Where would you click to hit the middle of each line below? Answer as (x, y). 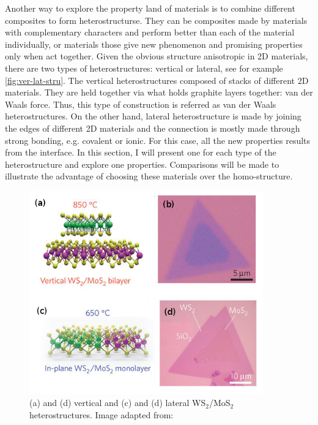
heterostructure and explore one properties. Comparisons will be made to (142, 164)
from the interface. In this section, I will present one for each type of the (141, 152)
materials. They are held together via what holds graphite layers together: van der (159, 92)
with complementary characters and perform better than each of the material (150, 32)
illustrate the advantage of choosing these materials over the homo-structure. (149, 176)
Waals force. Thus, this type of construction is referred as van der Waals (141, 104)
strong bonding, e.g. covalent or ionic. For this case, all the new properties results (158, 140)
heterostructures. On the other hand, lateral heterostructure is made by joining (153, 116)
